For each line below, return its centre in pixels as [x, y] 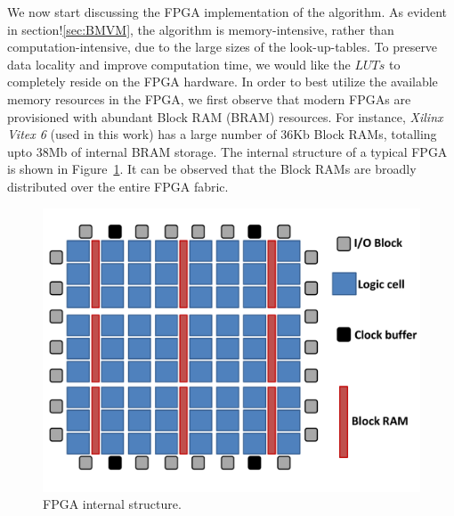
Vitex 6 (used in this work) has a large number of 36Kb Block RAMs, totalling [222, 134]
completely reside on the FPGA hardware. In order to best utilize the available [223, 82]
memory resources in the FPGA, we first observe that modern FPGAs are [209, 98]
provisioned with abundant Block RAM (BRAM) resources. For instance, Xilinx [225, 116]
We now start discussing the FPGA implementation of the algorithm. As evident [227, 12]
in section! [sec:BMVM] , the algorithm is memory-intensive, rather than [201, 29]
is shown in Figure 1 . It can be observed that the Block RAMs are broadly [212, 169]
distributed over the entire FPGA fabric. [118, 186]
